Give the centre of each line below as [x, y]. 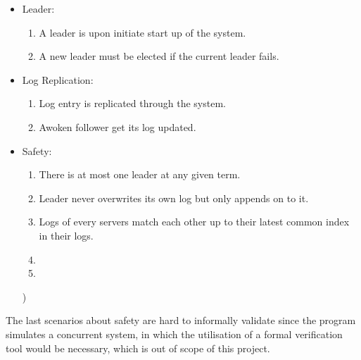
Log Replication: [58, 79]
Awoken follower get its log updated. [118, 126]
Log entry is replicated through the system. [132, 103]
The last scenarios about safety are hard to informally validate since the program [181, 320]
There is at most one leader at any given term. [140, 174]
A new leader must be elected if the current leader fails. [159, 56]
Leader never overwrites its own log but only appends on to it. [174, 198]
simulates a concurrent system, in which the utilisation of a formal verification [174, 334]
